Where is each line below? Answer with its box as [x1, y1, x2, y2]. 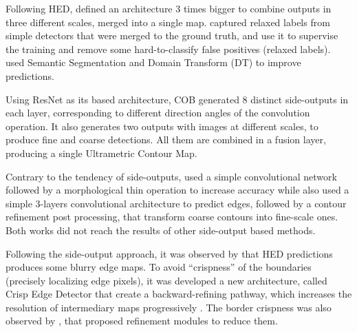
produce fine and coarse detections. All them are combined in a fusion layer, [6, 132, 326, 147]
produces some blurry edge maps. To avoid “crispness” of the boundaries [6, 260, 312, 274]
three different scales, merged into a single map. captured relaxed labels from [6, 14, 330, 29]
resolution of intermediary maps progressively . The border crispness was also [6, 300, 332, 314]
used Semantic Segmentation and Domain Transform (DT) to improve [6, 55, 301, 70]
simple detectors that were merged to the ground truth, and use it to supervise [6, 28, 338, 43]
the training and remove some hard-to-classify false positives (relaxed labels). [6, 41, 331, 56]
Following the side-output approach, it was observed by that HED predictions [6, 246, 333, 260]
